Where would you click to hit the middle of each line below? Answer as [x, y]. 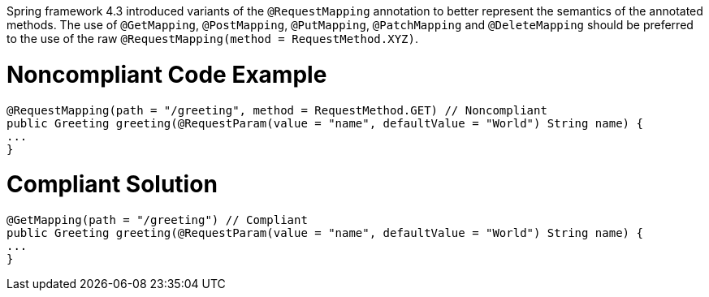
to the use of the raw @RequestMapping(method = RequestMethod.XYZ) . [212, 39]
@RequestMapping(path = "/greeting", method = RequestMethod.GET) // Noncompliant [277, 110]
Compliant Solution [112, 185]
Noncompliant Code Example [167, 74]
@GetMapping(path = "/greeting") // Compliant [157, 220]
